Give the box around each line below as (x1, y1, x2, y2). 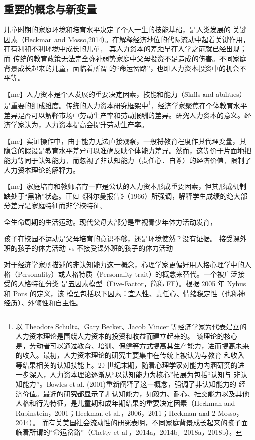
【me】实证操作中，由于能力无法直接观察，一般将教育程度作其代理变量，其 (4, 136, 246, 146)
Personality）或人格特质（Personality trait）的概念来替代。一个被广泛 (17, 269, 238, 279)
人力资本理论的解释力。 (4, 164, 79, 175)
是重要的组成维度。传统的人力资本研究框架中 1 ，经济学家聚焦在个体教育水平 (4, 99, 247, 111)
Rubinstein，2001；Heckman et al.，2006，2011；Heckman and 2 (15, 408, 216, 418)
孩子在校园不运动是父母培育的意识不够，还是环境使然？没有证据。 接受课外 (4, 233, 247, 243)
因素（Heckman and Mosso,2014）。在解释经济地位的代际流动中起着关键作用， (4, 34, 250, 44)
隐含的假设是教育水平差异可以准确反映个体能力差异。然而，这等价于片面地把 (4, 145, 251, 156)
